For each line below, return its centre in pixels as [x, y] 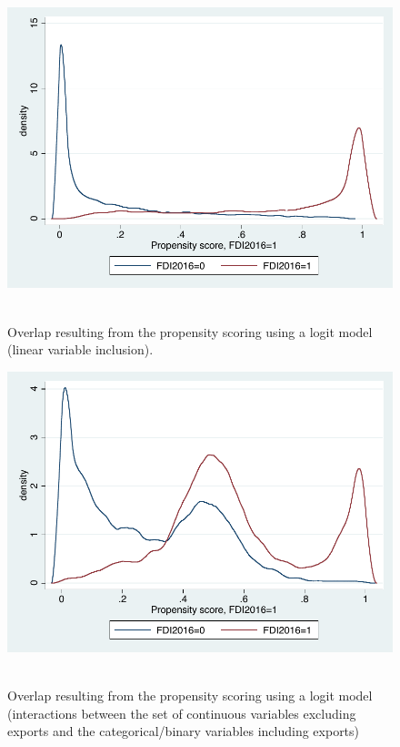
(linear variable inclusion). [80, 349]
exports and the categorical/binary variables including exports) [184, 731]
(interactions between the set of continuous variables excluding [182, 713]
